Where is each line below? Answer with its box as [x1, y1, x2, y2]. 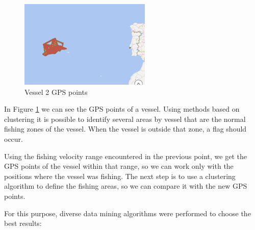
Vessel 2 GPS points [24, 86, 88, 97]
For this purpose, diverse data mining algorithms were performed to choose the [4, 208, 251, 218]
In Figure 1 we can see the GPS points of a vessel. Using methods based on [4, 104, 240, 114]
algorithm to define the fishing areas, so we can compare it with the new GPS [4, 181, 247, 191]
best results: [4, 218, 42, 228]
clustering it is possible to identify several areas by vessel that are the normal [4, 113, 246, 124]
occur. [4, 133, 23, 144]
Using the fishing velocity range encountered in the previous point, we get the [4, 150, 247, 161]
